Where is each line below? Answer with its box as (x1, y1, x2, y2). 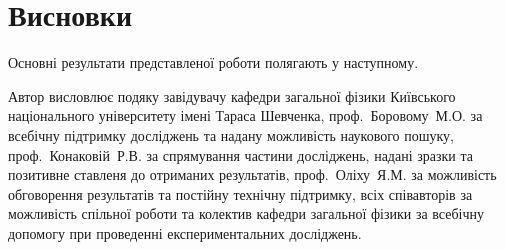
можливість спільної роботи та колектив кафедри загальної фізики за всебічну (8, 203, 484, 224)
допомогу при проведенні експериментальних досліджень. (8, 222, 362, 243)
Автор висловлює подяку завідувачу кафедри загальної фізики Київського (8, 85, 456, 106)
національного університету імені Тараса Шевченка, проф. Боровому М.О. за (8, 105, 483, 126)
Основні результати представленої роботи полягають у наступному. (8, 52, 419, 73)
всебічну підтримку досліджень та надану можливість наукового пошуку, (8, 124, 454, 145)
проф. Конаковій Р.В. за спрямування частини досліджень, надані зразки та (8, 144, 473, 165)
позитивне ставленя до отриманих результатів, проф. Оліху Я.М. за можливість (8, 164, 497, 185)
